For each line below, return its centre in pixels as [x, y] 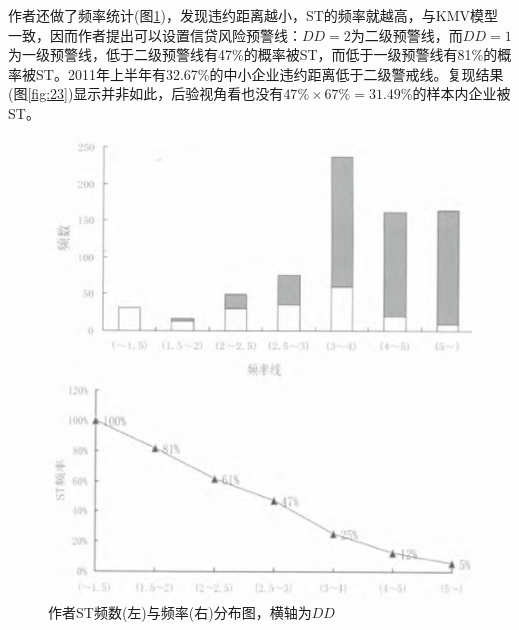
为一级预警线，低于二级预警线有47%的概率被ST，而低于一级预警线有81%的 [253, 54]
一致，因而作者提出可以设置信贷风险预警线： [155, 34]
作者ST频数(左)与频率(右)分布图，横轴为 [180, 612]
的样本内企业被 [461, 93]
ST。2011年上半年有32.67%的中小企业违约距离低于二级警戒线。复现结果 [269, 73]
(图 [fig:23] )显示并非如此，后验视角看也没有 [146, 93]
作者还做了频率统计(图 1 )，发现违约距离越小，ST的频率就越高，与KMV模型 [253, 15]
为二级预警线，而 [406, 34]
